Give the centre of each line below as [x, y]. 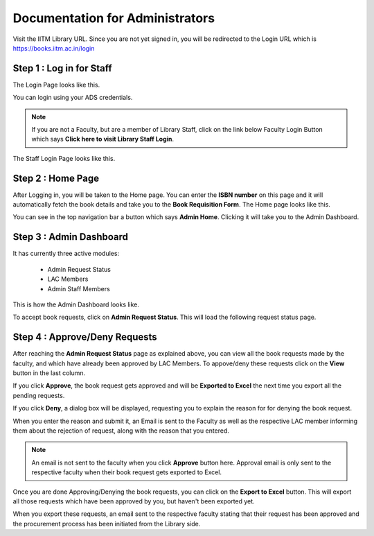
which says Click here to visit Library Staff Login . [103, 139]
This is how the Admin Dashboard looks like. [76, 304]
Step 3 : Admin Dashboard [70, 237]
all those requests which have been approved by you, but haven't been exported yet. [134, 501]
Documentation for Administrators [114, 18]
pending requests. [39, 395]
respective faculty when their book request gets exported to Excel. [126, 472]
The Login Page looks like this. [56, 85]
